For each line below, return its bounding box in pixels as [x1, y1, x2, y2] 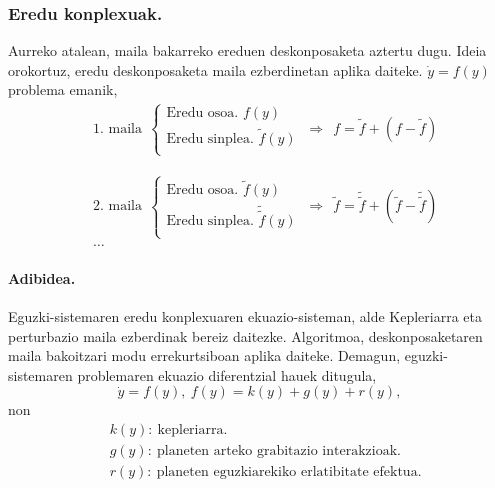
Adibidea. [8, 267, 76, 288]
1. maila [92, 121, 142, 136]
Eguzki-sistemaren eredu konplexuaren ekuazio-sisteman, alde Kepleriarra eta [8, 305, 483, 326]
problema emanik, [8, 79, 118, 100]
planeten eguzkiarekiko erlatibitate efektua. [156, 465, 422, 479]
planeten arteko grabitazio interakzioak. [157, 443, 401, 458]
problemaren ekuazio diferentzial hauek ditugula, [77, 364, 377, 385]
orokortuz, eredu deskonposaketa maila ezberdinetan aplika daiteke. [8, 59, 423, 80]
